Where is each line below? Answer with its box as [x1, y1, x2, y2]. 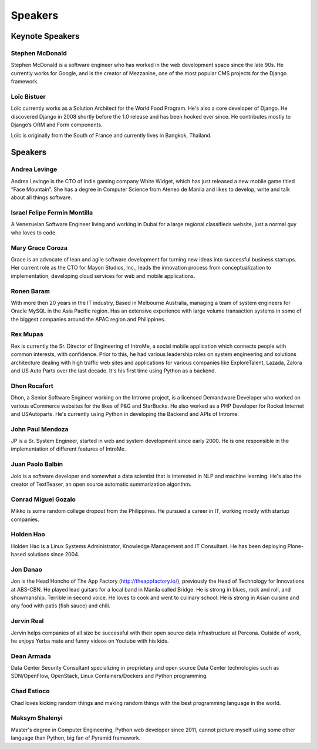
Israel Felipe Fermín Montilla [11, 209, 93, 217]
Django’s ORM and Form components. [11, 121, 103, 129]
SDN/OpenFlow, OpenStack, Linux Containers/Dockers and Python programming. [11, 673, 208, 680]
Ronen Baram [11, 287, 50, 295]
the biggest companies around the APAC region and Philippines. [11, 315, 166, 323]
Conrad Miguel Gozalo [11, 495, 76, 503]
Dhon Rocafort [11, 382, 54, 390]
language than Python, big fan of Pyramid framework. [11, 734, 141, 741]
